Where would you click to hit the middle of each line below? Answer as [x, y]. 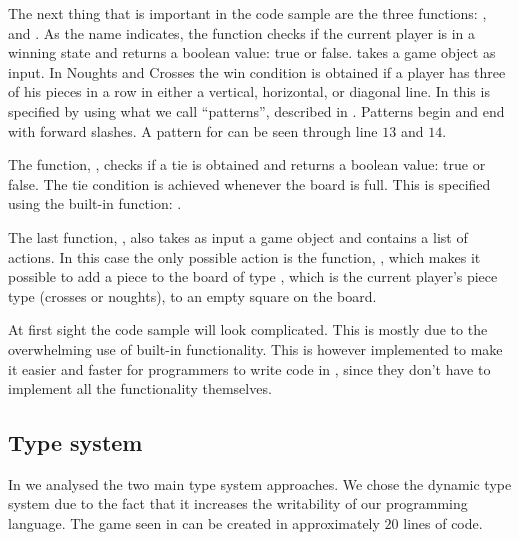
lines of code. [443, 523]
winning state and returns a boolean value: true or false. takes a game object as [252, 52]
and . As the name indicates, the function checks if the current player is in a [242, 32]
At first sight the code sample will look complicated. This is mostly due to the [248, 329]
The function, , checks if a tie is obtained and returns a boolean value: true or [247, 164]
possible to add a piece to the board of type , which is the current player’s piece [253, 276]
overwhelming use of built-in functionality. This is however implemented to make [255, 348]
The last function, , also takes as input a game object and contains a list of [238, 236]
